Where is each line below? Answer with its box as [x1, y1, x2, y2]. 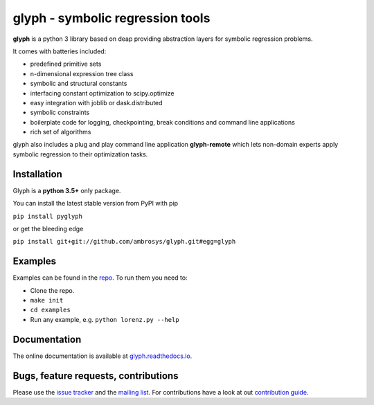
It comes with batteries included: [12, 47, 107, 55]
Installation [12, 168, 62, 180]
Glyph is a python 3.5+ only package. [12, 186, 121, 195]
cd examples [30, 306, 71, 314]
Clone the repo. [30, 286, 75, 294]
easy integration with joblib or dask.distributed [30, 98, 163, 107]
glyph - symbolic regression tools [12, 10, 211, 26]
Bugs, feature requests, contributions [12, 370, 179, 381]
